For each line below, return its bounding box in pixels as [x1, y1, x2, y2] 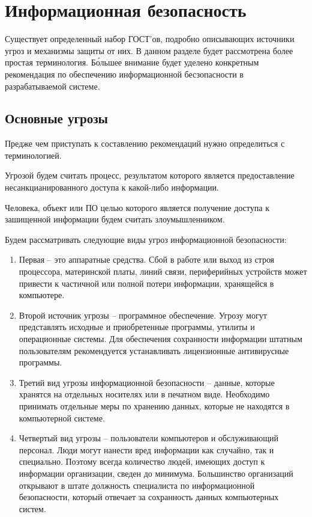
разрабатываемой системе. [5, 79, 100, 92]
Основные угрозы [5, 109, 108, 127]
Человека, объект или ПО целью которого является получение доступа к [5, 201, 269, 213]
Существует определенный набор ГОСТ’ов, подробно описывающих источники [5, 32, 295, 45]
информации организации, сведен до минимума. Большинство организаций [19, 467, 293, 479]
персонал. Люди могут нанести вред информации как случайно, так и [19, 443, 274, 456]
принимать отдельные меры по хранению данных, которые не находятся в [19, 399, 290, 412]
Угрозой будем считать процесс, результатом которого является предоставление [5, 169, 295, 182]
